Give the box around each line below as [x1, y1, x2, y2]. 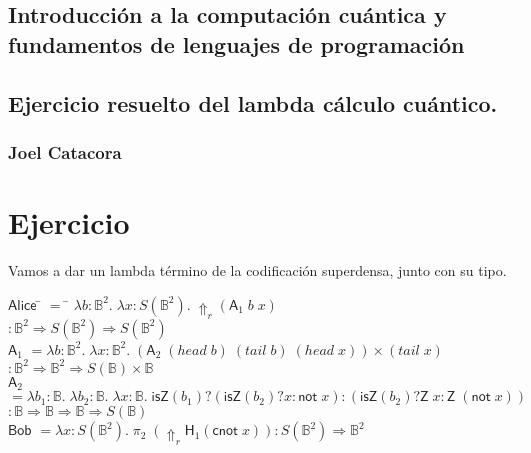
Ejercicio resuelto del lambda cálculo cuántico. [8, 87, 498, 118]
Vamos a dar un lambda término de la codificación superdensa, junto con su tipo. [8, 259, 507, 280]
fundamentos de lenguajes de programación [8, 28, 465, 59]
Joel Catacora [8, 139, 122, 164]
